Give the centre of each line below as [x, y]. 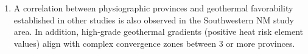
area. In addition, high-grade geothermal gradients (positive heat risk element [159, 31]
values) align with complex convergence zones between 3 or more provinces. [154, 43]
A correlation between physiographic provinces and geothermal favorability [153, 8]
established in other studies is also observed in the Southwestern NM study [154, 19]
